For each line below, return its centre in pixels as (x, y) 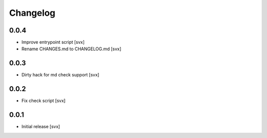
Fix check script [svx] (44, 101)
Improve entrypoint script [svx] (53, 42)
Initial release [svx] (41, 127)
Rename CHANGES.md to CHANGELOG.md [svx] (71, 49)
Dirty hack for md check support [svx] (60, 75)
